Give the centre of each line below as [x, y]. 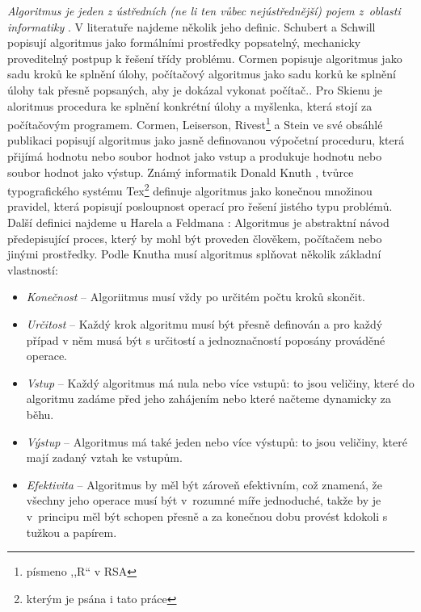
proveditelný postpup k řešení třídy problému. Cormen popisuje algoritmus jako [205, 58]
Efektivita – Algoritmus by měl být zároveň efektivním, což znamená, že [204, 484]
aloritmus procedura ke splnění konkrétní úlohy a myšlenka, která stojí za [190, 105]
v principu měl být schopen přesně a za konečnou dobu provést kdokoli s [207, 516]
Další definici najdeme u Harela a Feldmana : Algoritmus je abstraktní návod [198, 222]
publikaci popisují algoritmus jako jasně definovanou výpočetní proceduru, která [206, 140]
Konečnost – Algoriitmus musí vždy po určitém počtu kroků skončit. [196, 297]
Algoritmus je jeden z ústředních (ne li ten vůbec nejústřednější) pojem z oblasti [204, 10]
